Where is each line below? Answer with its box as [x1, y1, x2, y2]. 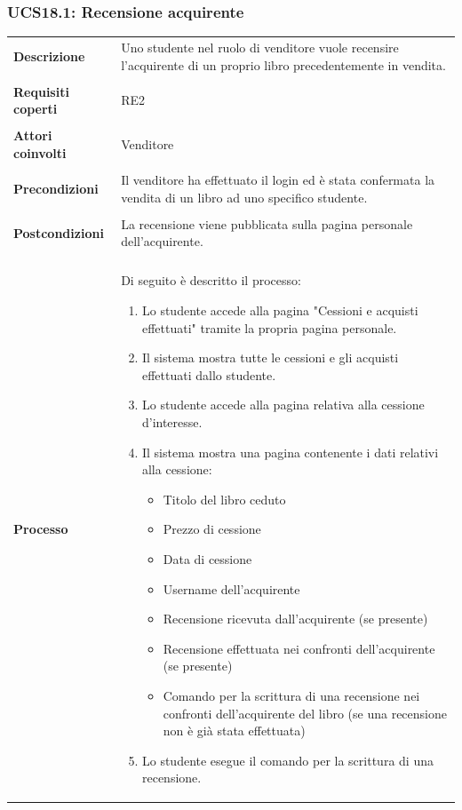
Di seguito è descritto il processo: [121, 271, 301, 290]
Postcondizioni [13, 223, 104, 242]
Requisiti [13, 82, 69, 100]
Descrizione [13, 46, 85, 65]
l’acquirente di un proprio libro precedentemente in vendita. [121, 55, 446, 74]
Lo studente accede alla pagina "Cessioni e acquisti [141, 301, 418, 319]
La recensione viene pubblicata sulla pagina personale [121, 214, 413, 233]
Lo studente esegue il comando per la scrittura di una [141, 750, 434, 769]
